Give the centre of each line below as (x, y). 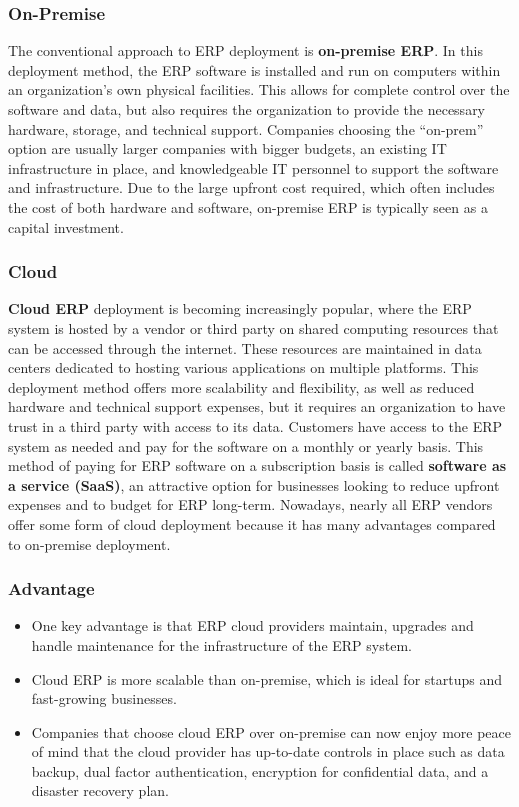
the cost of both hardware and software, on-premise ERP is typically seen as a (248, 206)
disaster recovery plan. (100, 790)
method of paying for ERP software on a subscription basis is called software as (257, 465)
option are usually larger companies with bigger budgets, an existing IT (227, 148)
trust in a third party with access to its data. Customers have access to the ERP (255, 425)
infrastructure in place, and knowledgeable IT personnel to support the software (253, 167)
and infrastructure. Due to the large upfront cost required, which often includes (251, 187)
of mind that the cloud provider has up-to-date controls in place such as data (268, 751)
